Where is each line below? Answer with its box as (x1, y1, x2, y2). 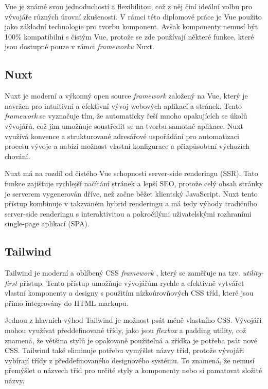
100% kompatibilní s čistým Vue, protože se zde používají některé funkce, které (5, 31, 254, 42)
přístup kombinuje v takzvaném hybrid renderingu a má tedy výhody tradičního (5, 198, 257, 209)
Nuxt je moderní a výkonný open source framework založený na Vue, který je (5, 90, 248, 101)
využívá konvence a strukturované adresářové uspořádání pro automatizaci (5, 130, 239, 141)
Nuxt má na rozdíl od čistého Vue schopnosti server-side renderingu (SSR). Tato (5, 168, 258, 179)
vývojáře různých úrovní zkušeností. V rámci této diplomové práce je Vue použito (5, 11, 262, 22)
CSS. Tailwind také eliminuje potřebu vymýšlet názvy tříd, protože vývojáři (5, 345, 244, 356)
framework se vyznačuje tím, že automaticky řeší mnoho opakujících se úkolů (5, 110, 247, 121)
